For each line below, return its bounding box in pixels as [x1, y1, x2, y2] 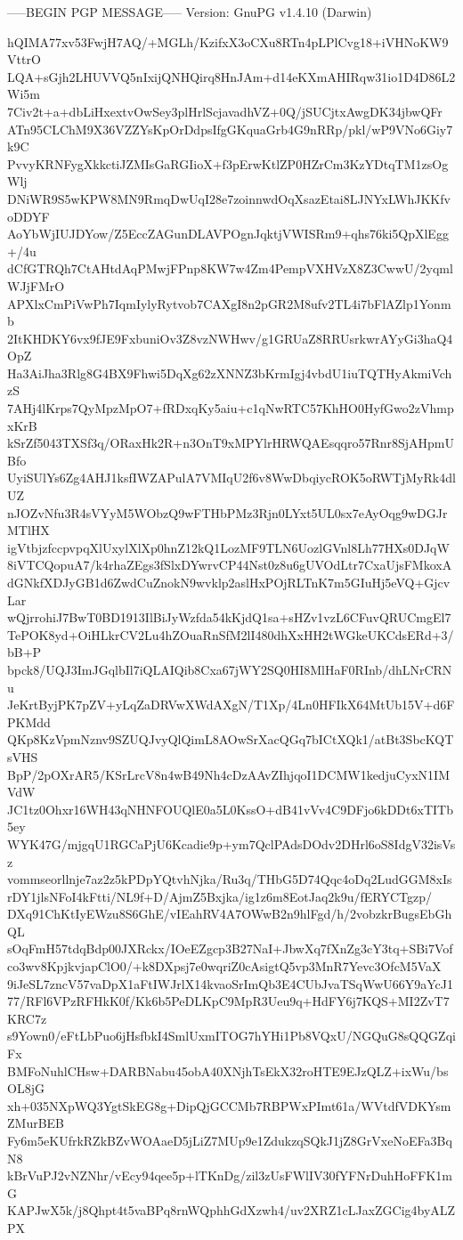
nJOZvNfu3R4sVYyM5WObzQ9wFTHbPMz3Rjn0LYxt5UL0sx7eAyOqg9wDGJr [7, 503, 448, 522]
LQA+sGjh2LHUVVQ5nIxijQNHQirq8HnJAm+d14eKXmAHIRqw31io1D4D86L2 [7, 67, 456, 85]
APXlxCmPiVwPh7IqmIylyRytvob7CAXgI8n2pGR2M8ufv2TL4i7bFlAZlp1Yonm [7, 294, 451, 312]
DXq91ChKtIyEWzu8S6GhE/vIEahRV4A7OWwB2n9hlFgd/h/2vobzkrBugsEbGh [7, 904, 452, 923]
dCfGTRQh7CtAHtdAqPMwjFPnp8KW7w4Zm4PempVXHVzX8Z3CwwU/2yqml [7, 259, 453, 278]
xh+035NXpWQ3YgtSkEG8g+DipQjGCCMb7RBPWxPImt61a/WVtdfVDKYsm [7, 1096, 451, 1114]
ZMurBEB [7, 1114, 65, 1132]
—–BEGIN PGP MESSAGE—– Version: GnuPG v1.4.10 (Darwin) [7, 3, 372, 20]
